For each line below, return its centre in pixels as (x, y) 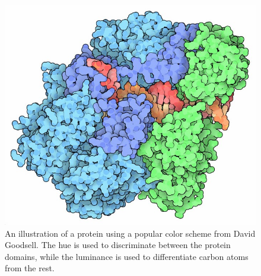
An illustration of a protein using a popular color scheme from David (130, 233)
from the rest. (30, 268)
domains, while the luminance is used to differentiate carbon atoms (127, 256)
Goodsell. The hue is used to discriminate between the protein (118, 245)
